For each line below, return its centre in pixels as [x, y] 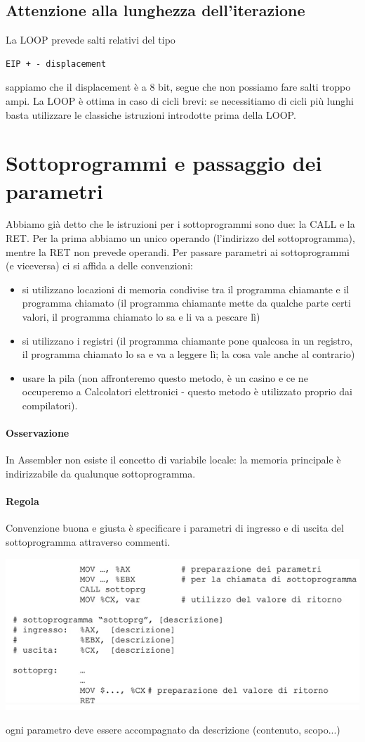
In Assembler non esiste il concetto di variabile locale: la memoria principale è [173, 460]
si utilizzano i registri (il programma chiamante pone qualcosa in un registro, [187, 340]
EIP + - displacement [56, 64]
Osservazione [38, 433]
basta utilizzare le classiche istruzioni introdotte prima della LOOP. [151, 114]
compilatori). [50, 405]
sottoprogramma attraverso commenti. [88, 541]
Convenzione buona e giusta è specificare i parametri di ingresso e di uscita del [175, 528]
